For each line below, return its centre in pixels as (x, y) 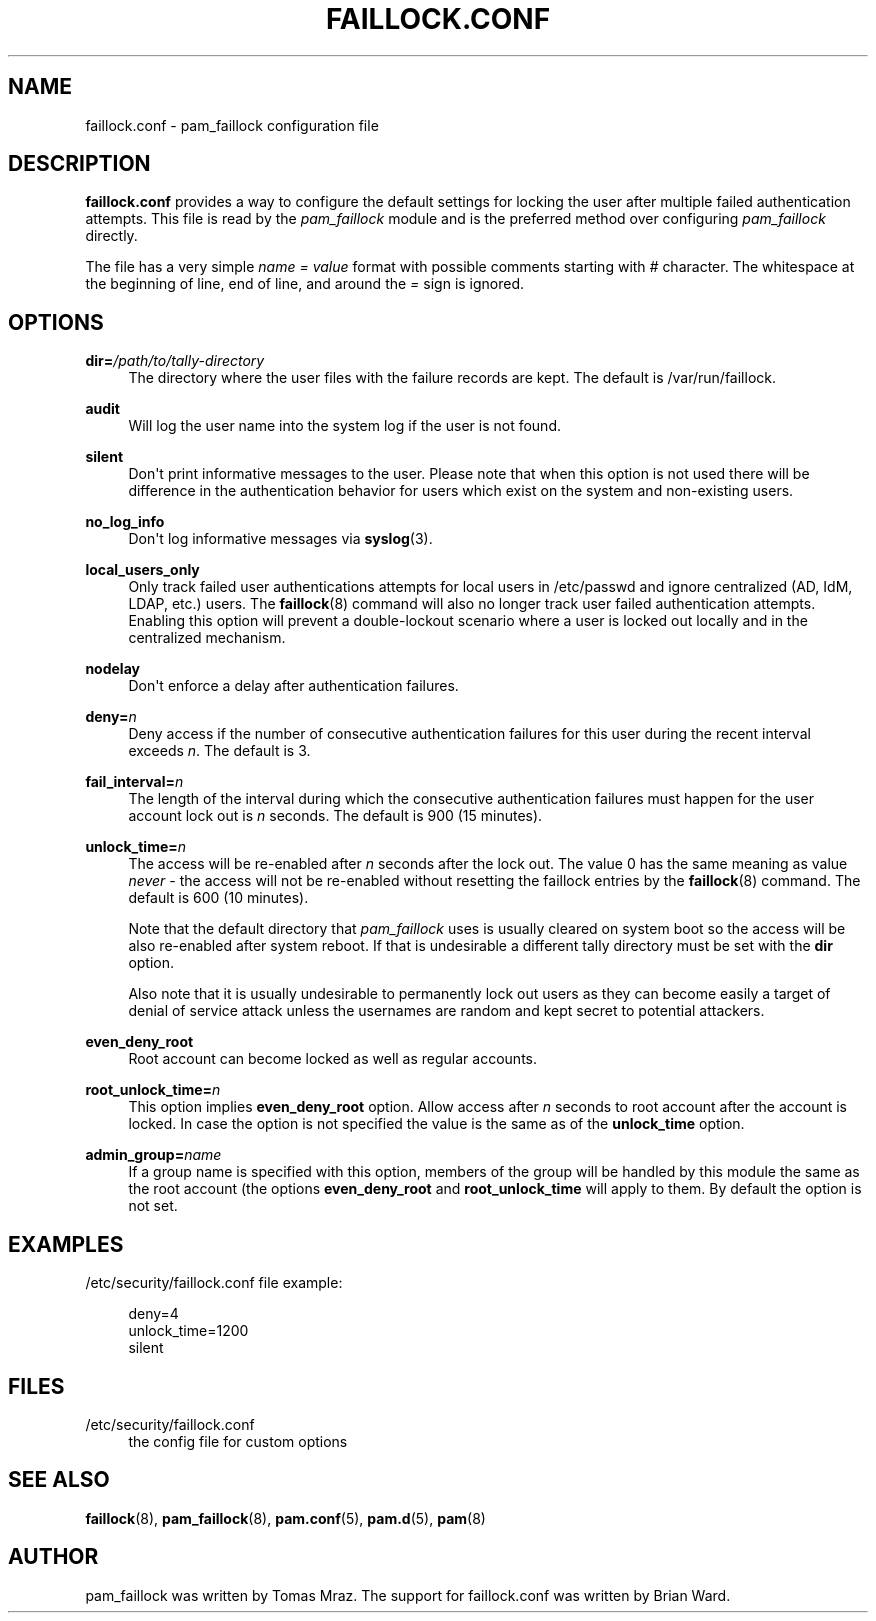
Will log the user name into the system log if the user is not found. (344, 426)
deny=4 (153, 1314)
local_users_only (142, 570)
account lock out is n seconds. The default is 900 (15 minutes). (335, 816)
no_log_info (125, 522)
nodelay (112, 669)
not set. (153, 1206)
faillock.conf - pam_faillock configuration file (232, 125)
